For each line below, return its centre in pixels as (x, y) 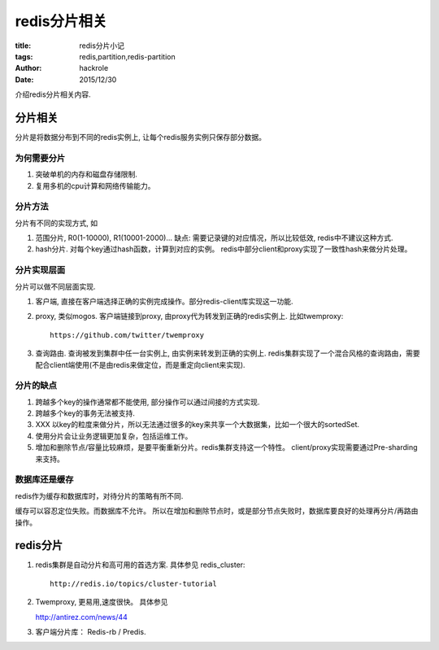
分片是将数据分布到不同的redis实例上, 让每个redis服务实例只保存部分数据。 (141, 137)
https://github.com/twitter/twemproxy (127, 335)
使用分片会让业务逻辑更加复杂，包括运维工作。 (114, 436)
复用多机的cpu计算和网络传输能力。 (95, 185)
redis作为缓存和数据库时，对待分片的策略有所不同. (99, 495)
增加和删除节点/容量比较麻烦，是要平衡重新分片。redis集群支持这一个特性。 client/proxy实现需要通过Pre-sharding (226, 447)
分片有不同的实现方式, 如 (56, 223)
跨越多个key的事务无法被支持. (85, 413)
